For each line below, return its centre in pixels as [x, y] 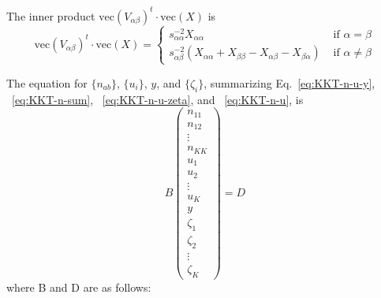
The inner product [51, 15]
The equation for [47, 82]
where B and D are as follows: [79, 287]
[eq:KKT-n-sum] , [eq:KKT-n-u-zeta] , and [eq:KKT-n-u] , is [158, 99]
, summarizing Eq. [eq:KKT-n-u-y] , [289, 82]
